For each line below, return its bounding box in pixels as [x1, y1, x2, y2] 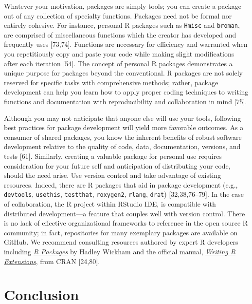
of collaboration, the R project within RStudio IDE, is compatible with [4, 199, 216, 209]
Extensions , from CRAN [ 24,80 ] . [4, 256, 100, 266]
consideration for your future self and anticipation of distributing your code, [4, 160, 231, 171]
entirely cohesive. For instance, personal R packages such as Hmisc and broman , [4, 20, 240, 30]
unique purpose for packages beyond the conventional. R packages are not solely [4, 68, 243, 78]
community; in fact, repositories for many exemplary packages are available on [4, 227, 238, 237]
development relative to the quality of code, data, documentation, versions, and [4, 141, 241, 152]
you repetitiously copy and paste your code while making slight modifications [4, 49, 234, 59]
